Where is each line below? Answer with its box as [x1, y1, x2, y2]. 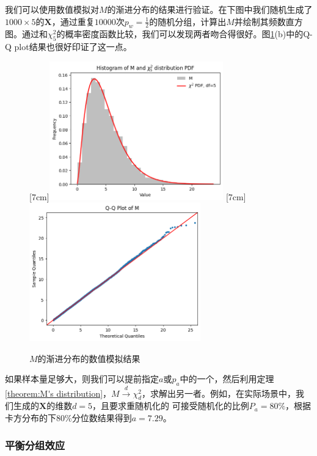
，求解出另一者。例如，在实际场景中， [142, 386, 296, 399]
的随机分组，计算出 [149, 15, 227, 27]
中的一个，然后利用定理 [180, 372, 274, 385]
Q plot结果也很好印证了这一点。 [5, 40, 132, 53]
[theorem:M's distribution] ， [5, 386, 112, 399]
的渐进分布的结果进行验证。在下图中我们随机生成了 [107, 3, 313, 15]
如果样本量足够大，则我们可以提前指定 [5, 372, 159, 385]
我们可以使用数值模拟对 [5, 3, 99, 15]
